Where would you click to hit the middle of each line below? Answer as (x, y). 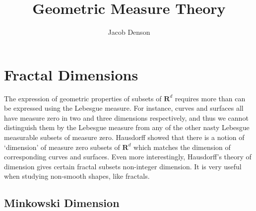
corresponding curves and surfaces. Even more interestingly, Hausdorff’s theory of (128, 157)
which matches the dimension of (182, 147)
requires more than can (210, 98)
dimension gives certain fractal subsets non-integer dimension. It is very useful (123, 166)
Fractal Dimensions (71, 74)
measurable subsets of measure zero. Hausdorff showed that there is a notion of (124, 137)
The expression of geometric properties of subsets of (83, 98)
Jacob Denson (129, 32)
